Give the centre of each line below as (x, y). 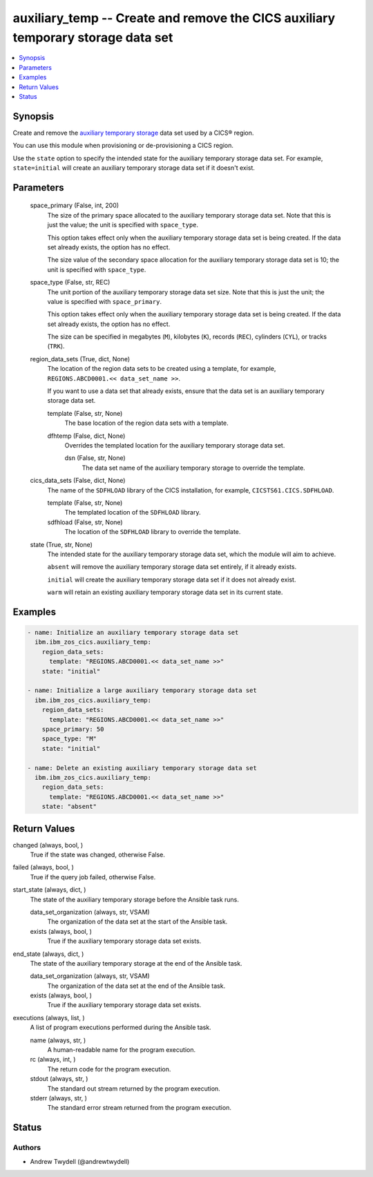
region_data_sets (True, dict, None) (80, 358)
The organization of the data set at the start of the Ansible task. (137, 921)
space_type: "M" (69, 739)
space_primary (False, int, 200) (75, 205)
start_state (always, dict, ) (49, 890)
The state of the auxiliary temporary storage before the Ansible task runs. (135, 899)
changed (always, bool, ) (48, 845)
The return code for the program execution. (109, 1069)
